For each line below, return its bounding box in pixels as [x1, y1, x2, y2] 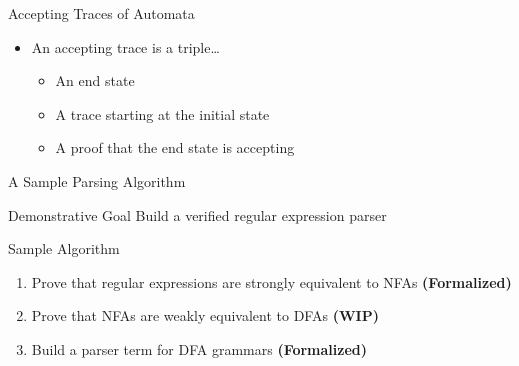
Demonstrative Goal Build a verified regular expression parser [8, 204, 387, 225]
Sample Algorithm [8, 238, 120, 259]
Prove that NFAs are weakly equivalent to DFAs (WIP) [31, 305, 379, 326]
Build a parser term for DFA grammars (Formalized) [31, 338, 368, 359]
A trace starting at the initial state [55, 103, 270, 124]
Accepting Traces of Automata [8, 3, 195, 23]
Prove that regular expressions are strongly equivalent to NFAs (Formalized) [31, 271, 512, 292]
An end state [55, 70, 135, 91]
